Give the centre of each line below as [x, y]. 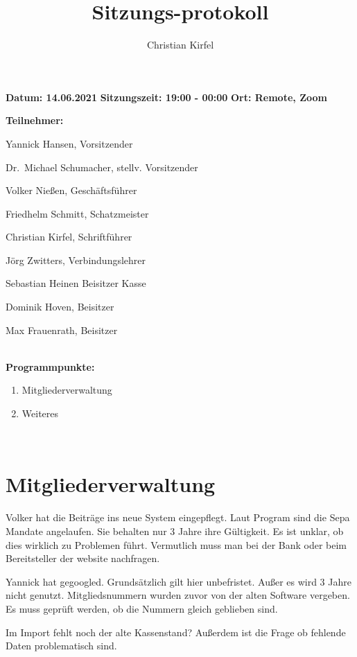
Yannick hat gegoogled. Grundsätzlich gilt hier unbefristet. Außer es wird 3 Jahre [178, 581]
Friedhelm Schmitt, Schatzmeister [77, 213]
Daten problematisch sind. [61, 646]
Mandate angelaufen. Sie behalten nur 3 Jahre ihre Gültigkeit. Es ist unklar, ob [175, 531]
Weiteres [40, 413]
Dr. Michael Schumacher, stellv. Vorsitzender [102, 167]
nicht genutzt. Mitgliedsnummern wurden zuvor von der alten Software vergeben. [178, 595]
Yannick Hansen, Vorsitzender [69, 143]
